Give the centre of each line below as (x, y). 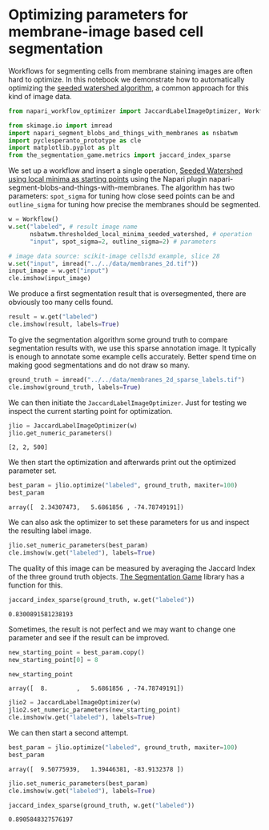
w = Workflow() (34, 219)
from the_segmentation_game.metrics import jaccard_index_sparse (119, 155)
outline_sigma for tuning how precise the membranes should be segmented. (134, 205)
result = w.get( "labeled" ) (53, 317)
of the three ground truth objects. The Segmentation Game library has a (126, 576)
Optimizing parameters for (98, 15)
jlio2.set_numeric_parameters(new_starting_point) (94, 710)
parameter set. (33, 471)
